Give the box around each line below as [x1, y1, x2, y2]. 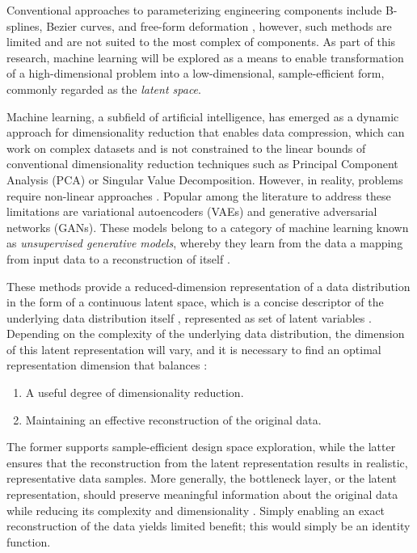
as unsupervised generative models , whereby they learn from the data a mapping [6, 234, 403, 251]
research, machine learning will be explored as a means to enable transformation [6, 49, 404, 65]
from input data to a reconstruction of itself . [6, 250, 230, 267]
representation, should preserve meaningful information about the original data [6, 486, 398, 503]
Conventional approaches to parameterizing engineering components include [6, 2, 382, 18]
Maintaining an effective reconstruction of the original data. [25, 411, 322, 428]
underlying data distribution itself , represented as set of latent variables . [6, 309, 372, 326]
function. [6, 533, 51, 550]
